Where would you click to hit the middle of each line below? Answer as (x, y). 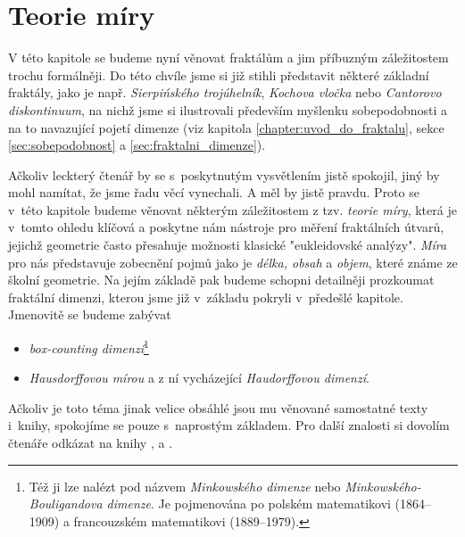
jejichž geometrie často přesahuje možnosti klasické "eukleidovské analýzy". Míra (228, 245)
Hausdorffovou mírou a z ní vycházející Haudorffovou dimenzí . (199, 378)
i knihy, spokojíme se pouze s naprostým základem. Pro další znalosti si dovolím (229, 425)
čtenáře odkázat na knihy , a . (91, 443)
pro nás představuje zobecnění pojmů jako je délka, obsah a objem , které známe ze (233, 262)
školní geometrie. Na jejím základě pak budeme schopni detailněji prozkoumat (221, 280)
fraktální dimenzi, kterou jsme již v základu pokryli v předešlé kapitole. (206, 297)
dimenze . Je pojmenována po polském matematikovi (249, 504)
